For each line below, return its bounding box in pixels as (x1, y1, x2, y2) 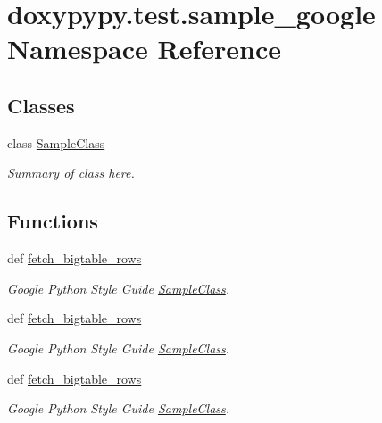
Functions (7, 207, 98, 235)
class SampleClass (7, 133, 105, 152)
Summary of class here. (7, 163, 135, 182)
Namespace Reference (7, 30, 281, 67)
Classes (7, 91, 75, 119)
